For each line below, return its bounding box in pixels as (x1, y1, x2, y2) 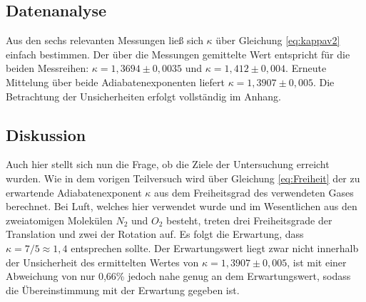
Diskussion (6, 123, 86, 145)
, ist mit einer (287, 254, 347, 269)
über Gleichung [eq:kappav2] (215, 33, 340, 48)
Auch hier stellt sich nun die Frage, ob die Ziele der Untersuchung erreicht (6, 157, 330, 172)
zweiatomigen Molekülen (6, 212, 113, 227)
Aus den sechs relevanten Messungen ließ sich (6, 33, 203, 48)
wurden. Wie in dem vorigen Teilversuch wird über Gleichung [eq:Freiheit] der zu (6, 170, 360, 185)
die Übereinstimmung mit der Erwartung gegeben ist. (6, 282, 240, 297)
